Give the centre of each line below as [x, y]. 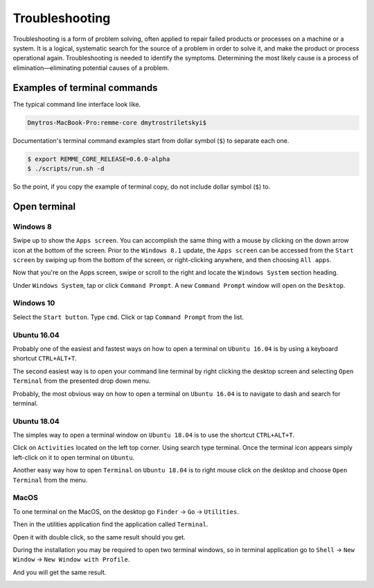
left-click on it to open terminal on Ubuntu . [74, 457]
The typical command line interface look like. [77, 104]
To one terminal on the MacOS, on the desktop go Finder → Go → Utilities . [126, 511]
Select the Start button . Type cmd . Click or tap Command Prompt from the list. [128, 317]
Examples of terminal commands [85, 88]
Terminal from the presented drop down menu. [82, 381]
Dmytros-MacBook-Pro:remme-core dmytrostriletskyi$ [117, 122]
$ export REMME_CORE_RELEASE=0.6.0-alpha [99, 159]
